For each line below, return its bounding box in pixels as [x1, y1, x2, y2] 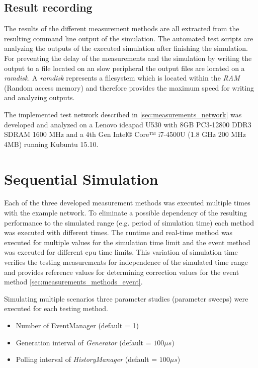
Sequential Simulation [4, 168, 158, 189]
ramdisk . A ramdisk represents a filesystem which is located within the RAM [4, 72, 240, 83]
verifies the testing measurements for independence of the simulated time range [4, 257, 248, 267]
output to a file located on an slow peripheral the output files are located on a [4, 62, 245, 73]
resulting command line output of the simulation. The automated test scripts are [4, 33, 253, 43]
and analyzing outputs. [4, 92, 75, 103]
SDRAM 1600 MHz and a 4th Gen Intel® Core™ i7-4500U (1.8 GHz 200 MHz [4, 129, 246, 139]
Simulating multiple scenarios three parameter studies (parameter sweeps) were [4, 293, 248, 304]
